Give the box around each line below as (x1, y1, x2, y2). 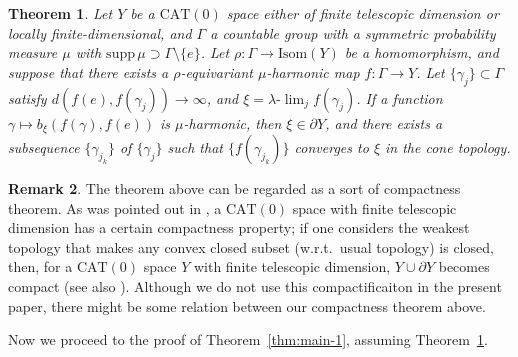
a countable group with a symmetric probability (210, 22, 496, 43)
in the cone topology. (385, 137, 511, 158)
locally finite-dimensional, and (8, 22, 192, 43)
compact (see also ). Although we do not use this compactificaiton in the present (8, 276, 502, 296)
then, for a (8, 256, 73, 277)
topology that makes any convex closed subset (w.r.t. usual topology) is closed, (8, 236, 494, 257)
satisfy (8, 87, 47, 108)
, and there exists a (325, 112, 443, 133)
